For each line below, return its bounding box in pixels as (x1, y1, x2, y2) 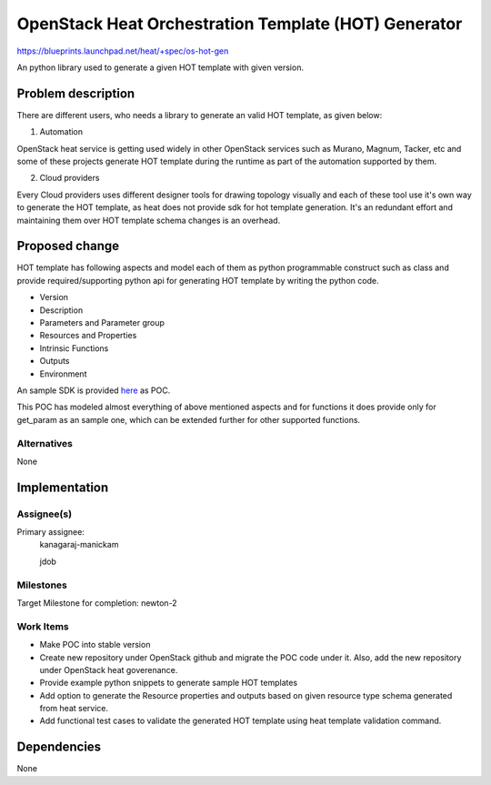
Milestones (16, 579, 67, 591)
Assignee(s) (16, 508, 73, 520)
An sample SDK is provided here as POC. (16, 385, 171, 396)
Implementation (16, 479, 109, 495)
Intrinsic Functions (39, 342, 109, 354)
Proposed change (16, 238, 120, 254)
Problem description (16, 86, 135, 101)
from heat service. (39, 703, 109, 714)
